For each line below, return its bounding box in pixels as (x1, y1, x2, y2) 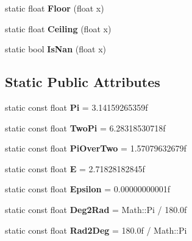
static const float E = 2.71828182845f (5, 162, 145, 175)
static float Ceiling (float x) (5, 22, 112, 35)
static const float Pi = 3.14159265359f (5, 100, 148, 113)
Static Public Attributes (5, 72, 160, 91)
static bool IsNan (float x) (5, 43, 106, 55)
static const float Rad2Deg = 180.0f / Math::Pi (5, 223, 187, 236)
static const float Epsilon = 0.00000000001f (5, 183, 170, 195)
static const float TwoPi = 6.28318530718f (5, 121, 166, 134)
